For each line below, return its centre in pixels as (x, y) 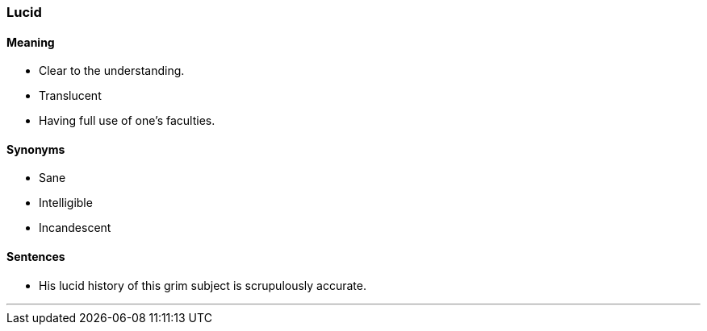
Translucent (70, 96)
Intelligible (66, 203)
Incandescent (75, 228)
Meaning (31, 42)
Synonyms (36, 149)
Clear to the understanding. (112, 71)
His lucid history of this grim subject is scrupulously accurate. (203, 285)
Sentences (36, 257)
